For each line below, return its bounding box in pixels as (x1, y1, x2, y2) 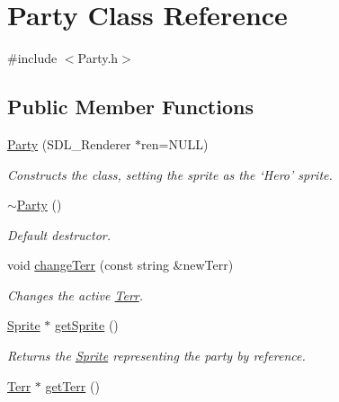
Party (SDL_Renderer (7, 134, 131, 153)
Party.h (77, 49, 119, 67)
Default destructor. (7, 225, 112, 244)
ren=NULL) (141, 134, 209, 153)
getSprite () (54, 316, 119, 335)
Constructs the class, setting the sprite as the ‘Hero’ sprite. (7, 165, 333, 183)
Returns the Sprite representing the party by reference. (7, 346, 306, 365)
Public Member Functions (7, 93, 254, 121)
